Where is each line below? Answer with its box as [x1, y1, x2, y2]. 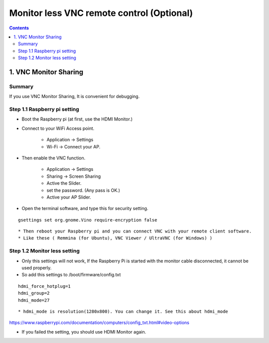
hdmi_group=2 [18, 290, 50, 296]
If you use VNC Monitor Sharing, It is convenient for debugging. [9, 94, 140, 100]
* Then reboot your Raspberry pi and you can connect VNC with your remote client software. [18, 229, 252, 234]
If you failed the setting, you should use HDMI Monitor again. [21, 329, 146, 335]
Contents [9, 25, 29, 31]
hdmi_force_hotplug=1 [18, 283, 71, 289]
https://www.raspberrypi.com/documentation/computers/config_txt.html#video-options [9, 320, 189, 326]
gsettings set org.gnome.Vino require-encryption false [18, 217, 157, 223]
